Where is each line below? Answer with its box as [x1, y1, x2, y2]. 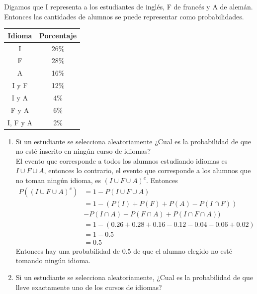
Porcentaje [39, 30, 77, 40]
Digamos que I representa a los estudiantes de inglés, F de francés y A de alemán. [4, 1, 253, 11]
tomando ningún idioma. [15, 255, 90, 266]
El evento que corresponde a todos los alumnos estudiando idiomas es [15, 155, 228, 166]
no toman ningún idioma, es [15, 175, 101, 186]
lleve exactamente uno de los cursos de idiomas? [15, 282, 162, 292]
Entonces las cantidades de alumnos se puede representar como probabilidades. [4, 11, 244, 21]
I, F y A [7, 117, 32, 127]
